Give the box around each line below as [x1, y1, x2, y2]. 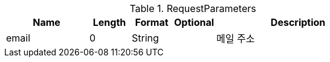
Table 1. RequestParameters [129, 2, 256, 14]
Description [270, 16, 326, 28]
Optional [174, 16, 215, 28]
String [132, 32, 159, 44]
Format [135, 16, 169, 28]
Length [92, 16, 126, 28]
